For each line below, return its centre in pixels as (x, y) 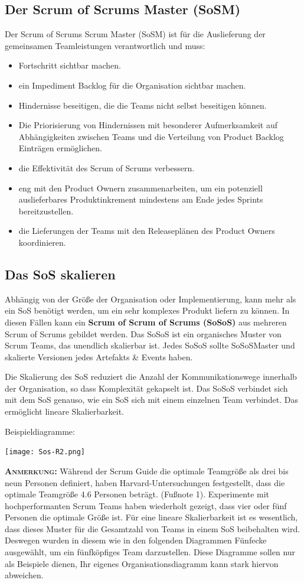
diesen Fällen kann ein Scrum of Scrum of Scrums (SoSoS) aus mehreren (146, 322)
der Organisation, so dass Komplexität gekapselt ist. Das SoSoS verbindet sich (146, 388)
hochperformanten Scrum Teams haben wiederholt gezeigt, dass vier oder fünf (146, 505)
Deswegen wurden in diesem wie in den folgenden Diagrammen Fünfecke (136, 540)
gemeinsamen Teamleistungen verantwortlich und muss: (105, 45)
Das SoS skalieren (60, 274)
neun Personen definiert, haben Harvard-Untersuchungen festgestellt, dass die (145, 482)
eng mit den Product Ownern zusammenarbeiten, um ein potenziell (140, 188)
